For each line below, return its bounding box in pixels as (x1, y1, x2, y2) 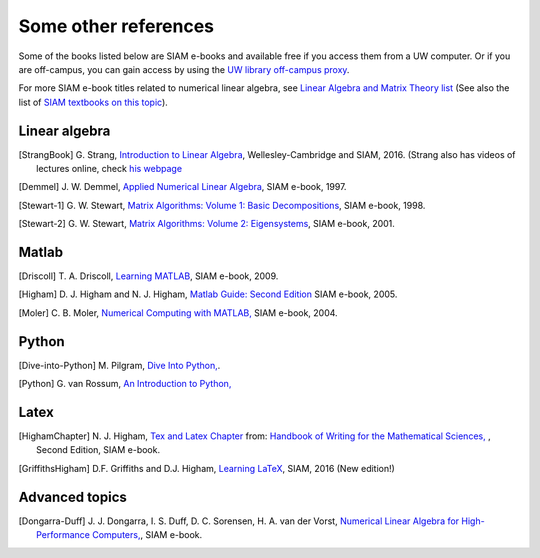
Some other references (18, 15, 215, 37)
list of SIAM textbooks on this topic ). (18, 96, 169, 108)
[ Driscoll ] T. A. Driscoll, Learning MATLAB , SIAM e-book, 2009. (18, 270, 279, 282)
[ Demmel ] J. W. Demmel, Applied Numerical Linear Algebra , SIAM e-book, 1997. (18, 181, 347, 193)
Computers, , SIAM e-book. (91, 529, 203, 541)
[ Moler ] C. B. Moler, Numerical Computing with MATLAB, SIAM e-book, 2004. (18, 306, 339, 319)
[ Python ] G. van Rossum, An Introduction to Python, (18, 378, 232, 390)
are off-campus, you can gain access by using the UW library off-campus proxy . (18, 63, 350, 75)
